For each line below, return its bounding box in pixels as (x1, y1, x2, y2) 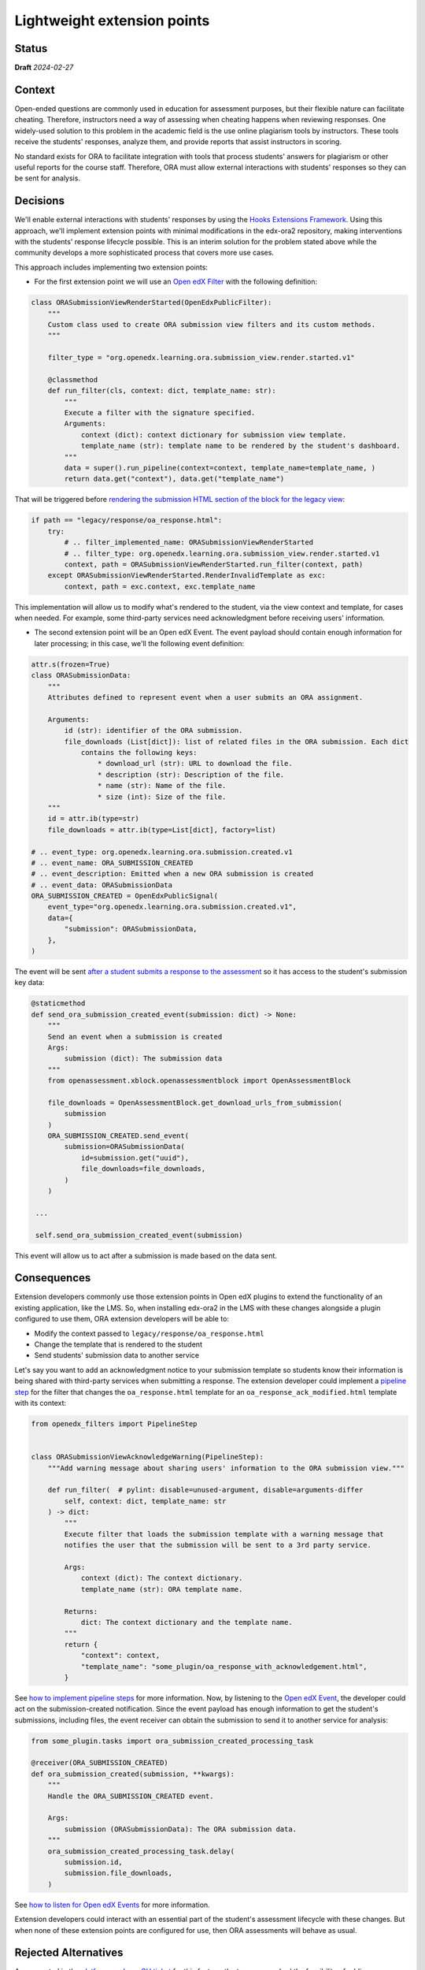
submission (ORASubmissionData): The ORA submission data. (64, 1824, 297, 1834)
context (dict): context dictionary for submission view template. (80, 430, 347, 439)
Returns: (64, 1607, 98, 1615)
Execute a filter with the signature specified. (64, 408, 256, 418)
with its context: (14, 1398, 67, 1407)
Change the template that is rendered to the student (34, 1340, 202, 1349)
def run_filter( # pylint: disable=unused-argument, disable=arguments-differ (47, 1485, 364, 1495)
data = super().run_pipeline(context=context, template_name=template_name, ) (64, 463, 376, 473)
